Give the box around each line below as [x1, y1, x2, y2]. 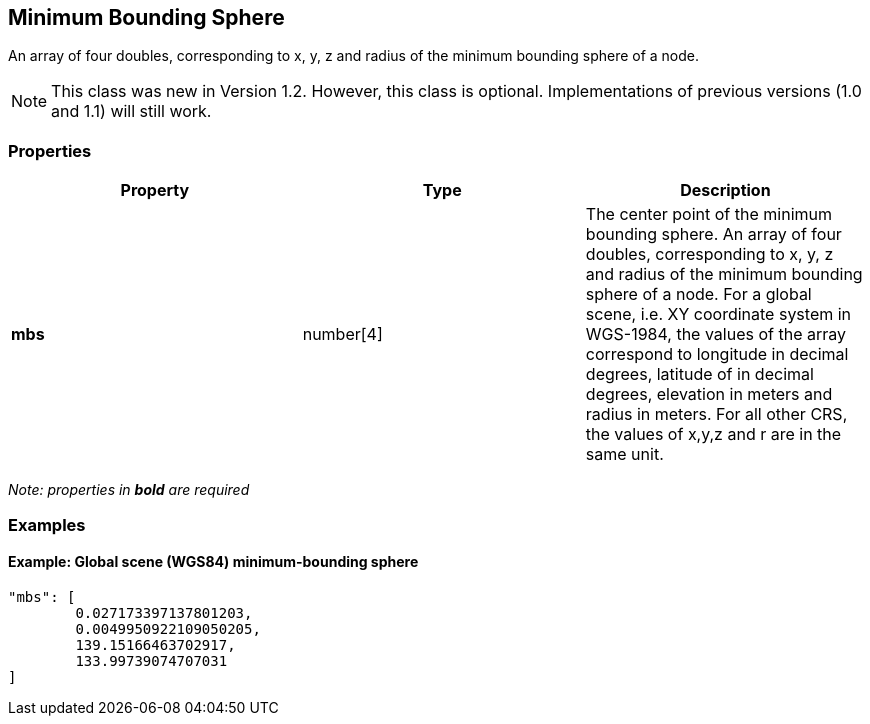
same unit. [585, 444, 664, 465]
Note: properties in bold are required [8, 481, 250, 499]
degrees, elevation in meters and [585, 384, 833, 405]
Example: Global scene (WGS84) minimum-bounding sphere [8, 553, 419, 571]
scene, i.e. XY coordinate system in [585, 304, 852, 325]
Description [680, 180, 771, 201]
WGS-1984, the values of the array [585, 324, 846, 345]
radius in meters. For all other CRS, [585, 404, 848, 425]
